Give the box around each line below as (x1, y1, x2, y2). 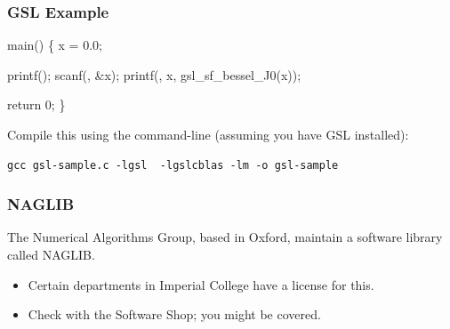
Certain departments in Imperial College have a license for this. (28, 275, 374, 293)
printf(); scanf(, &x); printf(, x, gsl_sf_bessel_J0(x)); (7, 65, 301, 84)
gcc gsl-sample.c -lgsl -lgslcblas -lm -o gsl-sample (7, 158, 339, 172)
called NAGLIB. (7, 245, 95, 263)
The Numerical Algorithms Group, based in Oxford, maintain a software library (7, 228, 443, 246)
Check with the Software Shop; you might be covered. (28, 305, 321, 324)
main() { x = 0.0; (7, 36, 102, 54)
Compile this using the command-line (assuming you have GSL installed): (7, 125, 409, 143)
